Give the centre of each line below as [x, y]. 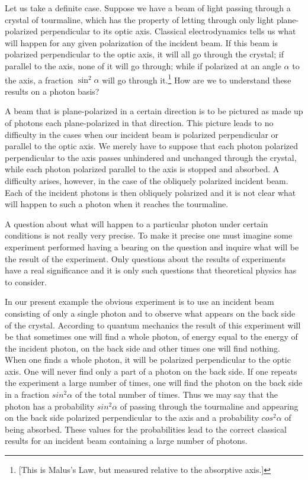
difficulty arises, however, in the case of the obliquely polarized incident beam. [147, 180]
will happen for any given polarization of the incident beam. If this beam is [142, 42]
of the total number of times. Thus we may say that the [176, 394]
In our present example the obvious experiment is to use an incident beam [139, 302]
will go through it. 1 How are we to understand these [197, 79]
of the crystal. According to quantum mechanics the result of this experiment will [153, 325]
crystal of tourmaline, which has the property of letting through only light [139, 19]
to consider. [26, 281]
